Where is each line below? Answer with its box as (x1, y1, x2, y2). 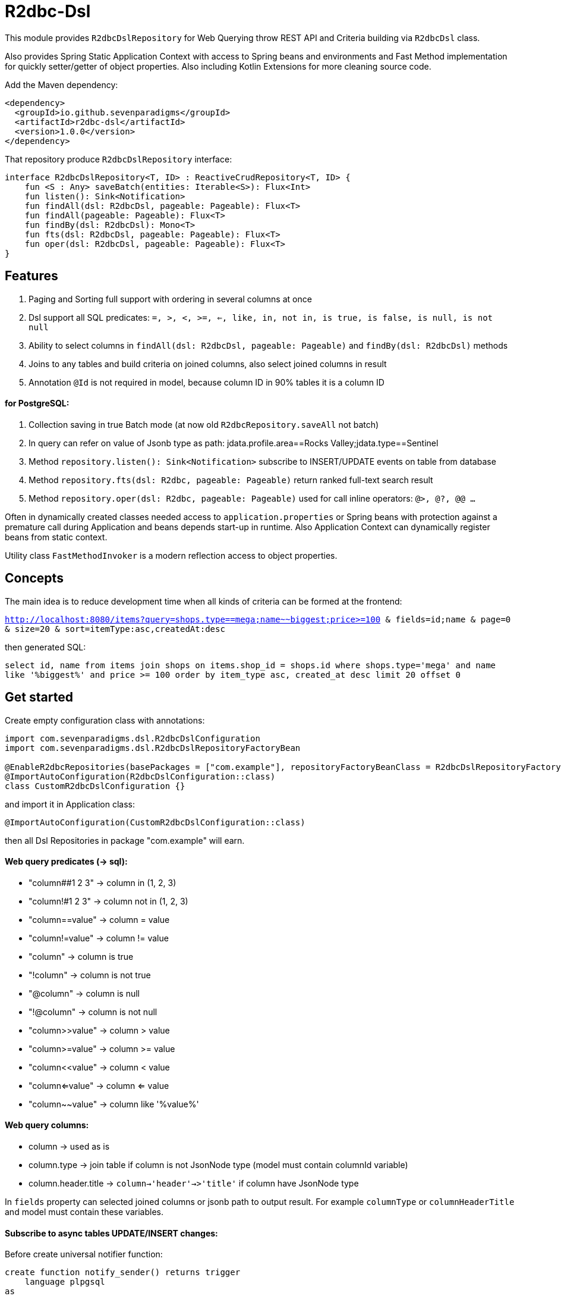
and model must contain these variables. (5, 1206, 163, 1217)
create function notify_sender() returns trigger (5, 1267, 241, 1278)
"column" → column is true (29, 951, 134, 962)
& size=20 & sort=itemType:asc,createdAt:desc (5, 624, 225, 634)
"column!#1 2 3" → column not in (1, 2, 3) (29, 896, 188, 906)
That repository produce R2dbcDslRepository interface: (5, 154, 232, 164)
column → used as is (29, 1141, 110, 1151)
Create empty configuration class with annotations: (5, 715, 205, 725)
